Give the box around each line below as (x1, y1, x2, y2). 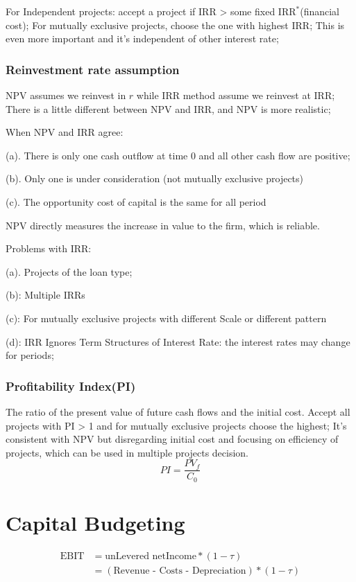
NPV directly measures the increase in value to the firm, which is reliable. (6, 218, 320, 232)
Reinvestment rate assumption (6, 60, 180, 78)
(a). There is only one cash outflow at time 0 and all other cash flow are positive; (6, 148, 350, 162)
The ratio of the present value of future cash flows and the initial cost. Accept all (6, 404, 350, 418)
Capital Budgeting (6, 509, 185, 537)
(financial (300, 4, 340, 18)
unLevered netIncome (105, 551, 196, 561)
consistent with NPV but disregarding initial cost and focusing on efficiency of (6, 432, 339, 446)
